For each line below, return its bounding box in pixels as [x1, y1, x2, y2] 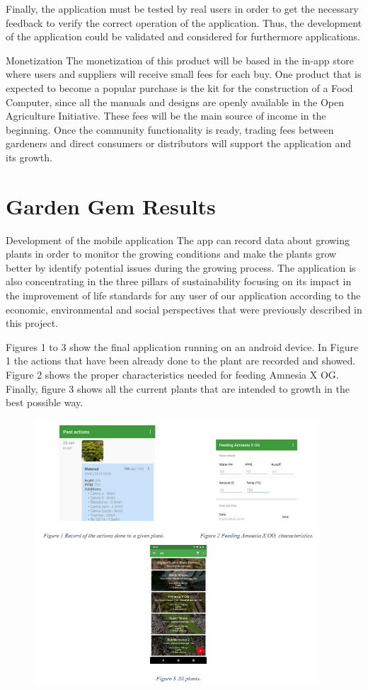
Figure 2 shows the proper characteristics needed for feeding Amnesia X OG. [6, 367, 339, 381]
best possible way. [6, 395, 84, 410]
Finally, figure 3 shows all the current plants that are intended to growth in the [6, 381, 350, 396]
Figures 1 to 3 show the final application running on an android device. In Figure [6, 339, 359, 354]
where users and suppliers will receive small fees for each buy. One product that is [6, 67, 362, 81]
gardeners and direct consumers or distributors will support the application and [6, 136, 352, 151]
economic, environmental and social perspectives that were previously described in [6, 301, 362, 316]
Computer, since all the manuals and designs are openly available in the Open [6, 94, 344, 109]
